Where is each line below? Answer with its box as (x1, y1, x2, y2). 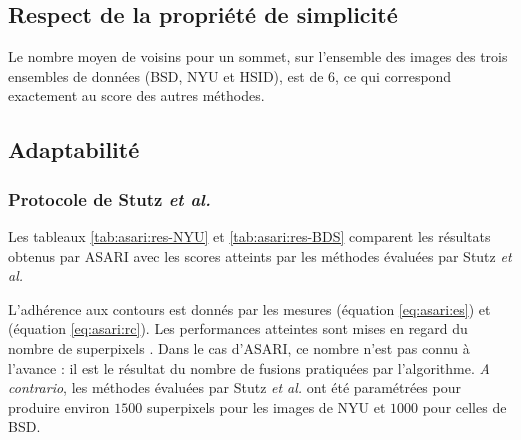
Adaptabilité (8, 134, 140, 165)
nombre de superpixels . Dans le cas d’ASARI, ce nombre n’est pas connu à (8, 337, 470, 358)
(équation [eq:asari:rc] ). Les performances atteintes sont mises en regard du (8, 318, 468, 339)
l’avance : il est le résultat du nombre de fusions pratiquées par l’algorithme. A (8, 357, 490, 378)
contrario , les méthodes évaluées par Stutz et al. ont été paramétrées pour (8, 377, 461, 398)
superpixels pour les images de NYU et (146, 396, 386, 417)
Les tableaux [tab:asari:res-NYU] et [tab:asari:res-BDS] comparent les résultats (8, 225, 491, 246)
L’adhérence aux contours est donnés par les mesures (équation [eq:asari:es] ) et (8, 298, 491, 319)
